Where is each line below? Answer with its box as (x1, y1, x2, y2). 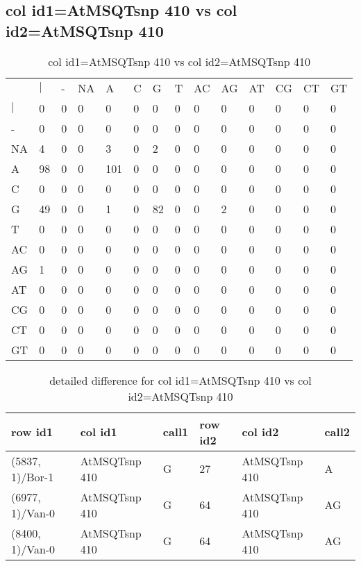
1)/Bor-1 (11, 468, 54, 485)
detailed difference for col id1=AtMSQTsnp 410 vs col (49, 372, 312, 388)
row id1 (11, 424, 53, 440)
